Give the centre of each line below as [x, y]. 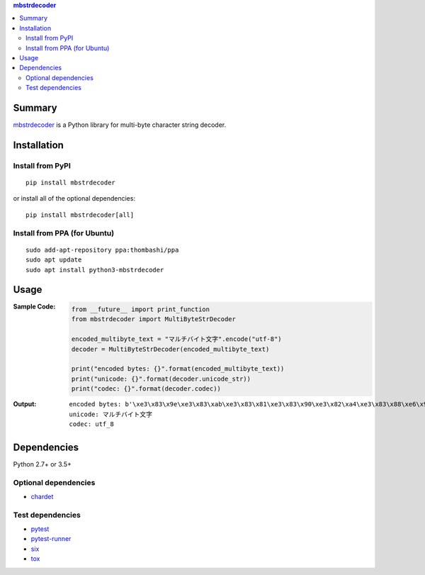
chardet [42, 496]
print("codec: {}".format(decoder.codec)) [146, 389]
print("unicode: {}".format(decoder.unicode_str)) [161, 379]
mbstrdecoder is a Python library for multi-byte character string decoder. [120, 125]
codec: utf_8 [92, 424]
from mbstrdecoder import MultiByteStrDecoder [154, 319]
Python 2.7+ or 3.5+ [42, 464]
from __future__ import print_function [141, 309]
